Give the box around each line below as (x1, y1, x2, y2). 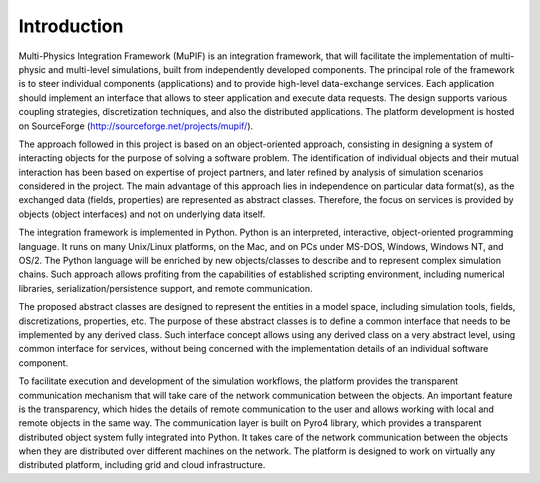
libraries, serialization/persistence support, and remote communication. (18, 282, 314, 294)
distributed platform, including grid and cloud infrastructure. (18, 459, 266, 471)
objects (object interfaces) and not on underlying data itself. (18, 208, 266, 220)
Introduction (18, 15, 124, 37)
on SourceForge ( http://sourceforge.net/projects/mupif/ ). (18, 120, 254, 132)
